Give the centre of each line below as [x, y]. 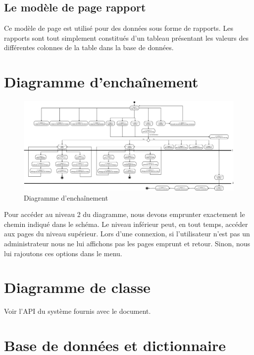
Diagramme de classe [77, 287]
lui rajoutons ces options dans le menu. [63, 253]
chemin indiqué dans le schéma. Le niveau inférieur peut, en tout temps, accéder [126, 224]
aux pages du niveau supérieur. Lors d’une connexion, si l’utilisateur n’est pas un [127, 234]
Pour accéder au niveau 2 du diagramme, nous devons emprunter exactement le [125, 214]
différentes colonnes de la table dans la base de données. [89, 47]
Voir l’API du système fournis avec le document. [77, 311]
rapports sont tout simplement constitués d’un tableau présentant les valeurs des [126, 37]
